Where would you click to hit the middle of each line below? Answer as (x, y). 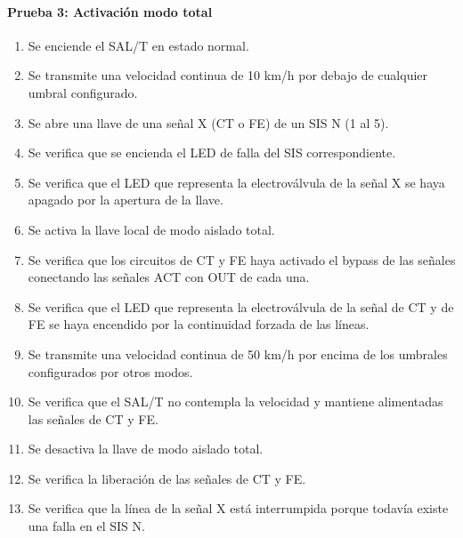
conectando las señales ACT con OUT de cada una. (169, 277)
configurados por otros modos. (110, 371)
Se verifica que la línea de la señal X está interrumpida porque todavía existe (238, 508)
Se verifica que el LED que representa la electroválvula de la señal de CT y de (241, 306)
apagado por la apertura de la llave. (126, 200)
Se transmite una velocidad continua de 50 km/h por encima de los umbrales (238, 353)
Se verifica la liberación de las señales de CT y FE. (167, 478)
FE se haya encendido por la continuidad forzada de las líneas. (199, 324)
